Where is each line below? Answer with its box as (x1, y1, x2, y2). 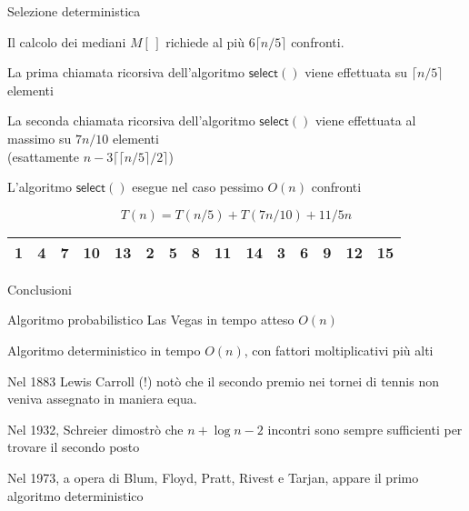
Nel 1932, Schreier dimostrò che (7, 419, 184, 438)
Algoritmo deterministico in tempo (7, 340, 201, 359)
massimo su (7, 128, 72, 147)
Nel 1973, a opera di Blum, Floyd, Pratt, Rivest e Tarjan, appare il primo (7, 467, 419, 486)
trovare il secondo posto (7, 437, 140, 456)
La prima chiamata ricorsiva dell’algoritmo (7, 63, 244, 82)
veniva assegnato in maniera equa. (7, 389, 197, 408)
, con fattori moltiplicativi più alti (244, 340, 434, 359)
